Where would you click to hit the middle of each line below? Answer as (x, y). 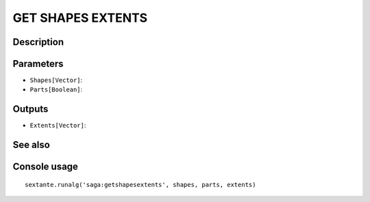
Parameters (38, 64)
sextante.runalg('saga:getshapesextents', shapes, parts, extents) (140, 185)
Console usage (46, 167)
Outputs (30, 109)
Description (38, 42)
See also (32, 145)
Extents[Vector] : (58, 126)
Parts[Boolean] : (56, 89)
